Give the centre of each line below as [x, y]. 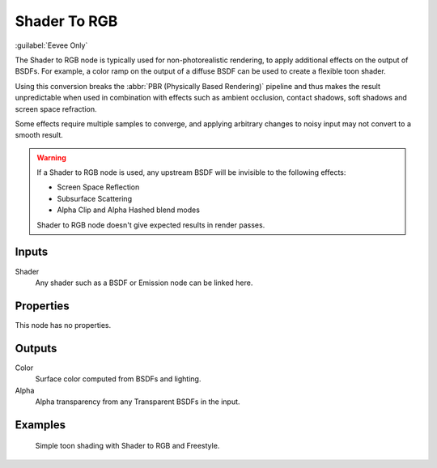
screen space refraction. [56, 108]
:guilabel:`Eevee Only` [51, 45]
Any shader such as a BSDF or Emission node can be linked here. [144, 283]
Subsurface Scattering [95, 198]
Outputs [36, 348]
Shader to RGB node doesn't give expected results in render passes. [151, 225]
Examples [40, 425]
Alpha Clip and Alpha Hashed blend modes [128, 210]
